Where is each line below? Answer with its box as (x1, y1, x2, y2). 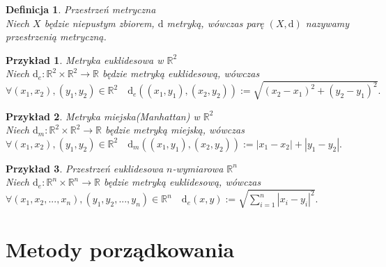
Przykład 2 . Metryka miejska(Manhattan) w (6, 108, 200, 123)
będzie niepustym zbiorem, (44, 15, 155, 30)
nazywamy (305, 15, 350, 30)
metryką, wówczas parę (167, 15, 264, 30)
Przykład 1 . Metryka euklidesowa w (6, 52, 164, 67)
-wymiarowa (172, 161, 224, 175)
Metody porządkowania (6, 234, 235, 263)
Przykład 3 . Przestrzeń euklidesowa (6, 161, 164, 175)
